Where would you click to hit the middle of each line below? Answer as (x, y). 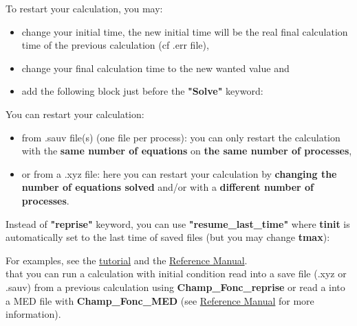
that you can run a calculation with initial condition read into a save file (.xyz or (176, 273)
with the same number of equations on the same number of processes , (187, 151)
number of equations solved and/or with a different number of (168, 187)
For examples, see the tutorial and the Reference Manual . (127, 260)
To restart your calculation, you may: (84, 8)
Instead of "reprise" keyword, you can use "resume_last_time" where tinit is (178, 223)
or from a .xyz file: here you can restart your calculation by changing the (179, 173)
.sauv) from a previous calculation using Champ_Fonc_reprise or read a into (175, 287)
